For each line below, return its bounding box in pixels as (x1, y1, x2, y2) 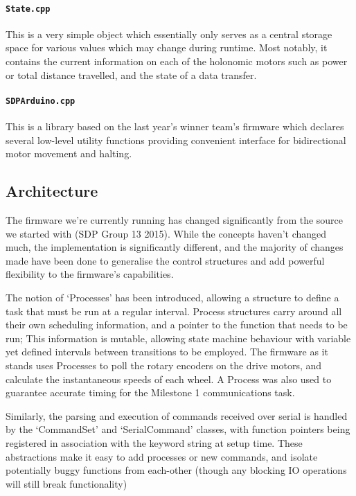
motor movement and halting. (6, 146, 132, 161)
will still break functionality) (6, 476, 127, 490)
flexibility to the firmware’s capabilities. (6, 267, 174, 281)
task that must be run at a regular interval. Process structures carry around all (6, 303, 342, 318)
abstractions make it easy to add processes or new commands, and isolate (6, 449, 318, 463)
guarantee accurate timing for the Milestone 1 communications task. (6, 385, 295, 400)
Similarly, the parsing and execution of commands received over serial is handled (6, 408, 348, 423)
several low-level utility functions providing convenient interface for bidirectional (6, 132, 346, 147)
